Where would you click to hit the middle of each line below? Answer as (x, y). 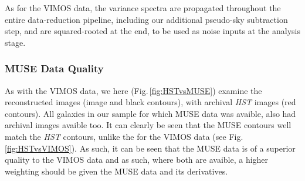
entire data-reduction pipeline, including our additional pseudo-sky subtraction (146, 19)
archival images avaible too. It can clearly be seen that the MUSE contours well (148, 125)
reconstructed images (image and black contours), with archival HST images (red (150, 102)
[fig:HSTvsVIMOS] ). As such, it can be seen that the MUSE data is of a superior (150, 148)
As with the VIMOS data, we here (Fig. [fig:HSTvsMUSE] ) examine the (133, 90)
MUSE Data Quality (54, 68)
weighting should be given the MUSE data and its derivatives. (116, 171)
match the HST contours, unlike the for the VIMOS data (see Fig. (124, 136)
